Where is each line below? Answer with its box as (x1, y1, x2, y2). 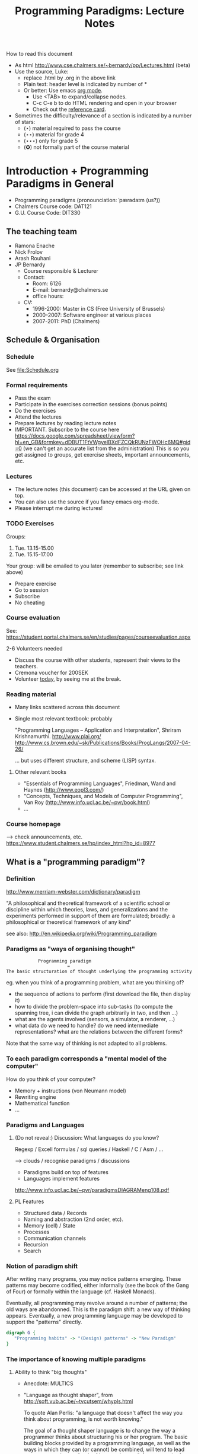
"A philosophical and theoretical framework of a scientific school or (6, 900, 171, 907)
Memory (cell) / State (23, 1222, 76, 1229)
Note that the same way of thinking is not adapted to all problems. (6, 1040, 167, 1047)
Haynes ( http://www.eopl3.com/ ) (23, 786, 104, 793)
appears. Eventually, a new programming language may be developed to (6, 1312, 183, 1319)
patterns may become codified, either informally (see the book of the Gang (6, 1282, 189, 1289)
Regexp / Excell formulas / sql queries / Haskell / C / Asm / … (14, 1146, 164, 1153)
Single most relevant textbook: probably (14, 715, 113, 722)
